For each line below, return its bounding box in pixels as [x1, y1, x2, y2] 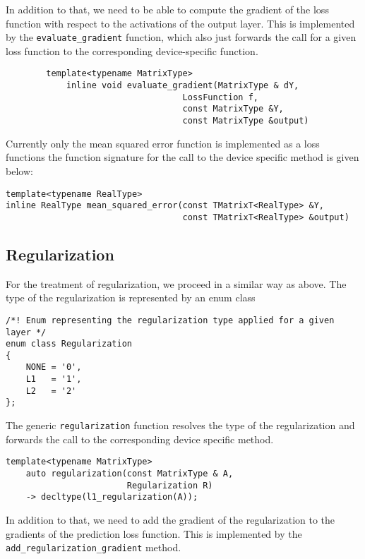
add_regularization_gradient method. [6, 540, 181, 555]
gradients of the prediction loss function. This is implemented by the [6, 526, 302, 541]
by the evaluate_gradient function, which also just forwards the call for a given [6, 30, 357, 44]
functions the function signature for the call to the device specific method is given [6, 150, 359, 164]
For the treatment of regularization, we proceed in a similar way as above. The [6, 276, 347, 291]
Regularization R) [126, 480, 213, 491]
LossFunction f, [182, 92, 258, 102]
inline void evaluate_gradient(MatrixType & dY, [66, 80, 299, 91]
